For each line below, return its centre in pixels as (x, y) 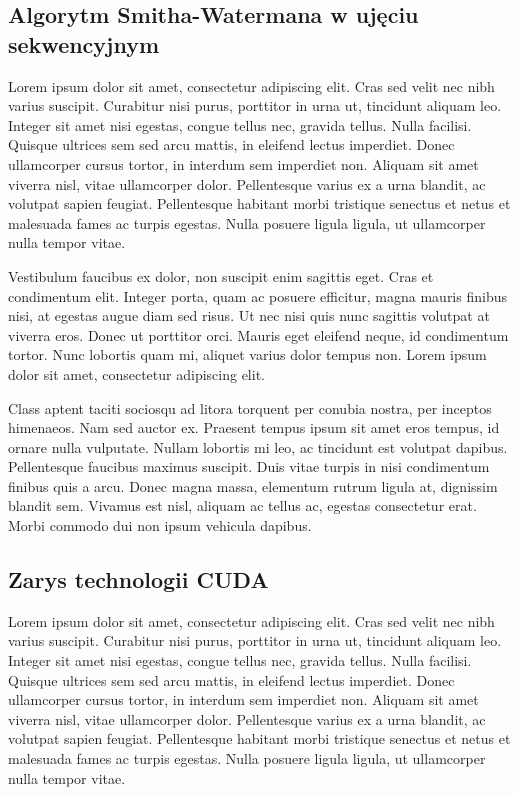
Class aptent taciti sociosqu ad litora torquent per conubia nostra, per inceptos (250, 407)
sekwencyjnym (84, 43)
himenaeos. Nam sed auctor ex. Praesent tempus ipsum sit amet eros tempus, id (254, 427)
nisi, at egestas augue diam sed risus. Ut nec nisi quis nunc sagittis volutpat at (249, 315)
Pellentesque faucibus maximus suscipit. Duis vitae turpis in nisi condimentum (249, 466)
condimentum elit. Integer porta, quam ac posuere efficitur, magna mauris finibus (257, 295)
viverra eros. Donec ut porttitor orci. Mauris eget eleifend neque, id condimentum (258, 334)
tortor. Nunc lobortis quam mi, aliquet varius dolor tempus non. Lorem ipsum (247, 354)
